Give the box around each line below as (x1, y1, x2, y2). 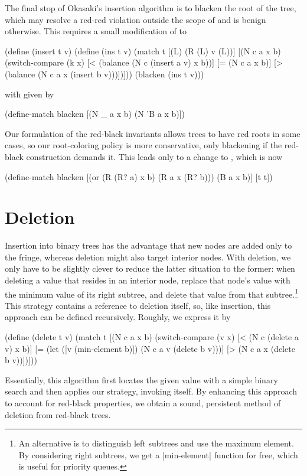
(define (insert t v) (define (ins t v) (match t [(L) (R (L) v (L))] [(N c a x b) (5, 44, 281, 57)
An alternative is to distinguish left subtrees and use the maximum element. (18, 437, 294, 449)
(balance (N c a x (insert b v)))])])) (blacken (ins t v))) (5, 67, 204, 80)
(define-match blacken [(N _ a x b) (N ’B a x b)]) (5, 107, 185, 120)
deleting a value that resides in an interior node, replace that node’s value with (5, 274, 290, 286)
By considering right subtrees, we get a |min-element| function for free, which (18, 448, 298, 461)
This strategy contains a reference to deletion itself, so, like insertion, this (5, 299, 271, 311)
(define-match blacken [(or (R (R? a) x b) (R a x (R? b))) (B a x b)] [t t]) (5, 170, 273, 182)
